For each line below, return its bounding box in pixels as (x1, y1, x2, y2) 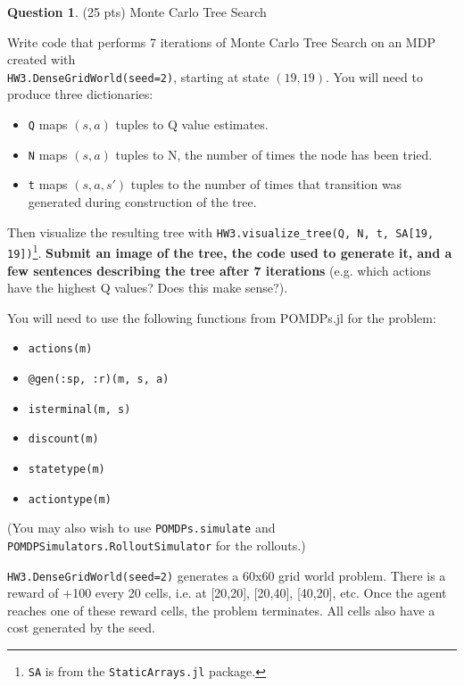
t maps (28, 175, 68, 194)
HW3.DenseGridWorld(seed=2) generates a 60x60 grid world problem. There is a (7, 566, 446, 584)
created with (7, 50, 76, 69)
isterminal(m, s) (28, 402, 131, 416)
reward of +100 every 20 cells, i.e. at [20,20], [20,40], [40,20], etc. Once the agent (7, 583, 447, 602)
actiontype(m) (28, 492, 112, 506)
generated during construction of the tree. (28, 193, 257, 211)
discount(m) (28, 433, 99, 446)
